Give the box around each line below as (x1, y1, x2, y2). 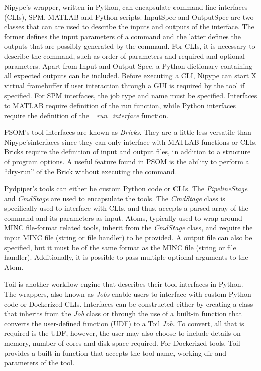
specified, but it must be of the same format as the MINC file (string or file (4, 242, 236, 252)
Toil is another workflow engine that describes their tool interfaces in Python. (4, 279, 243, 289)
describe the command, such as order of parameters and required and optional (4, 50, 245, 61)
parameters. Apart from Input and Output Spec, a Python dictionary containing (4, 60, 253, 71)
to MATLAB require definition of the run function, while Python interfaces (4, 100, 236, 110)
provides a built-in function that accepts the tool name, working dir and (4, 347, 227, 358)
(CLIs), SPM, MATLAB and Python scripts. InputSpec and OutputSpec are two (4, 11, 254, 22)
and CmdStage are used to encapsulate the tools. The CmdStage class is (4, 193, 225, 203)
